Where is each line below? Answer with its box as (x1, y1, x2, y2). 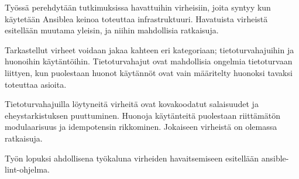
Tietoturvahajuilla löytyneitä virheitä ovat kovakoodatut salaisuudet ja (5, 98, 259, 110)
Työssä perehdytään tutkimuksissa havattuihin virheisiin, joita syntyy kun (5, 1, 271, 13)
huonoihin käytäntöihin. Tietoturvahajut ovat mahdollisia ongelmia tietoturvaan (5, 55, 293, 67)
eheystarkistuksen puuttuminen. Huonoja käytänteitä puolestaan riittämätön (5, 109, 281, 121)
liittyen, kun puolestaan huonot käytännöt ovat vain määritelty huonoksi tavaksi (5, 66, 293, 78)
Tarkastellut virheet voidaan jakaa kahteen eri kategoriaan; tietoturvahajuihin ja (5, 43, 294, 56)
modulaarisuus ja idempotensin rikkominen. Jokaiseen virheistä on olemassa (5, 121, 277, 133)
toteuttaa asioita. (5, 78, 67, 90)
